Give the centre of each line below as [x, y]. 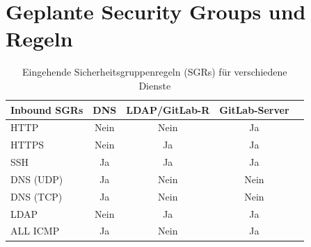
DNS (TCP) [37, 196]
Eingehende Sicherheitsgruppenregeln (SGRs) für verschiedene [155, 72]
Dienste [155, 85]
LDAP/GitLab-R [168, 109]
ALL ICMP [35, 231]
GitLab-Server [254, 109]
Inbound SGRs [47, 109]
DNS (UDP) [37, 179]
